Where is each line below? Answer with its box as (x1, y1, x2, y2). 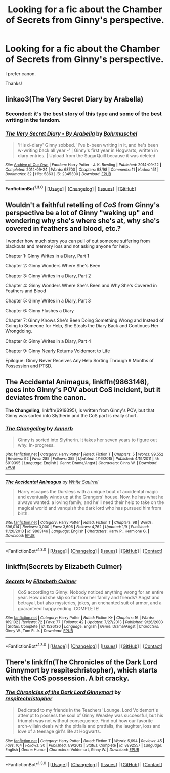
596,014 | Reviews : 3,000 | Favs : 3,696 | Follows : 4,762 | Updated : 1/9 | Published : (5, 524, 149, 530)
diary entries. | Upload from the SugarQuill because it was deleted (17, 152, 156, 158)
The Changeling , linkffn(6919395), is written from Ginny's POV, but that (5, 407, 155, 413)
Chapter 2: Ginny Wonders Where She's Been (5, 263, 101, 269)
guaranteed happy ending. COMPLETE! (17, 606, 100, 612)
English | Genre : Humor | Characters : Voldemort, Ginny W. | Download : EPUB (5, 747, 139, 752)
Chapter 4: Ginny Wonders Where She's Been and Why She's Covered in (5, 283, 157, 289)
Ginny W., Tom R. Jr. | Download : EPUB (5, 628, 73, 634)
